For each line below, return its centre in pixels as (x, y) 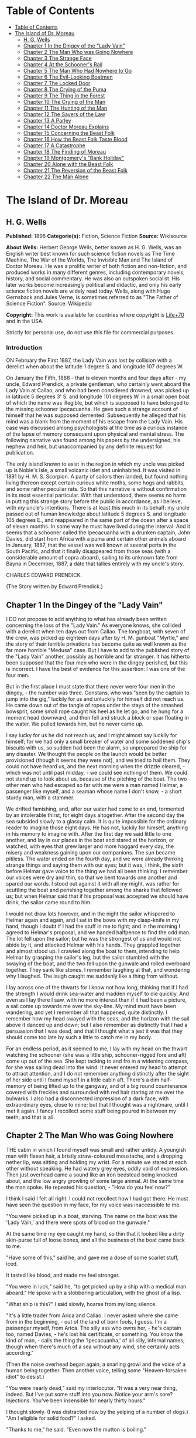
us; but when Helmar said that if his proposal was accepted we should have (97, 896)
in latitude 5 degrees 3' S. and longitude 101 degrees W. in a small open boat (98, 396)
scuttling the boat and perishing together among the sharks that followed (94, 890)
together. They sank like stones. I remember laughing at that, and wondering (98, 970)
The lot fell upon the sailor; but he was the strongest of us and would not (94, 939)
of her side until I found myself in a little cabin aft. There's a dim (83, 1080)
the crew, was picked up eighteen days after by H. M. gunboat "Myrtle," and (97, 638)
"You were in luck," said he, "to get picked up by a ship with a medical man (96, 1286)
